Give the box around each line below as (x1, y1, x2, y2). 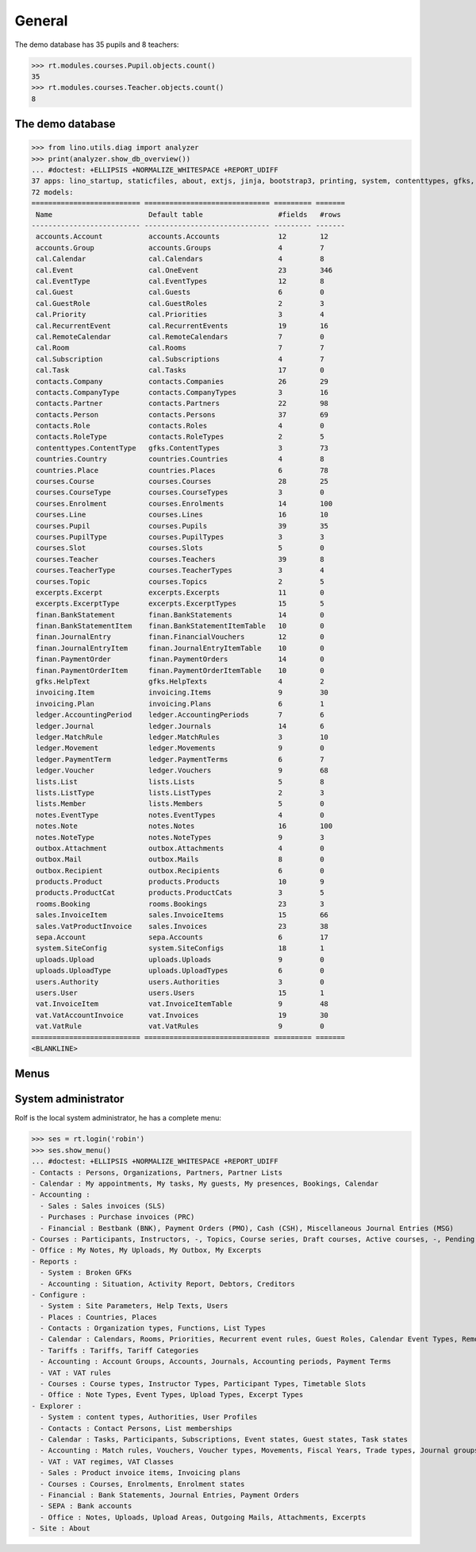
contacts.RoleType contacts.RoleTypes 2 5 (36, 432, 324, 441)
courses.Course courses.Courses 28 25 (36, 477, 329, 486)
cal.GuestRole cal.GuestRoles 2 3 (36, 299, 324, 308)
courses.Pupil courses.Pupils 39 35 (36, 521, 329, 530)
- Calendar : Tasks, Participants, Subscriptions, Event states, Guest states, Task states (40, 1434, 409, 1444)
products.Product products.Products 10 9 (36, 877, 324, 886)
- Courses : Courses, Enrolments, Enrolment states (40, 1479, 245, 1488)
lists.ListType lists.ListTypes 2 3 (36, 788, 324, 797)
